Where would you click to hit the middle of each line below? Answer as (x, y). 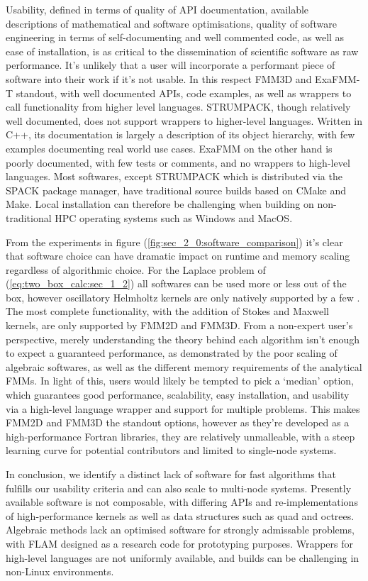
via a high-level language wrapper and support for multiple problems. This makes (183, 408)
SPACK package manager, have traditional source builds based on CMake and (176, 190)
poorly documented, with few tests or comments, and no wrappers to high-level (178, 162)
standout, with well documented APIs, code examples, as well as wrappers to (184, 93)
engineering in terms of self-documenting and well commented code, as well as (175, 37)
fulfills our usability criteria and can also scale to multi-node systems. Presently (179, 488)
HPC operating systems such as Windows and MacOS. (174, 217)
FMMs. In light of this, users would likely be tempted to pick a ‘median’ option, (180, 381)
